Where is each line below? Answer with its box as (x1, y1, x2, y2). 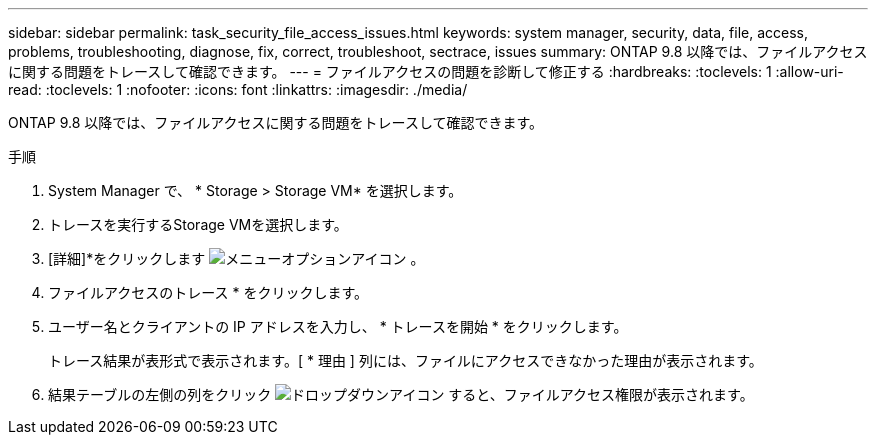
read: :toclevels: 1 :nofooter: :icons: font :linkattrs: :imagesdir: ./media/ (8, 81, 468, 98)
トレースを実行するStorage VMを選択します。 (48, 216, 348, 233)
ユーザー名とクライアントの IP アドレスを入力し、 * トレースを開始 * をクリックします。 (48, 318, 628, 335)
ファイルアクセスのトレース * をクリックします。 (48, 284, 369, 301)
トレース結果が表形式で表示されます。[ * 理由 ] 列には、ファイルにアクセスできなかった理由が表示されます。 (48, 352, 763, 369)
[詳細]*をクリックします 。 (48, 250, 425, 267)
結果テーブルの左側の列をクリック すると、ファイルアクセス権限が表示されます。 (48, 386, 754, 403)
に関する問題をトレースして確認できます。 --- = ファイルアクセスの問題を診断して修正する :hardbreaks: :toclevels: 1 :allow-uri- (8, 63, 844, 80)
